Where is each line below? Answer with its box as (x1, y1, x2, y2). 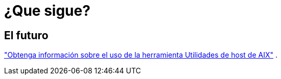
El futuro (4, 29, 49, 42)
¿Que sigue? (4, 2, 90, 19)
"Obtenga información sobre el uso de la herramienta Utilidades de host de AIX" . (4, 50, 278, 60)
